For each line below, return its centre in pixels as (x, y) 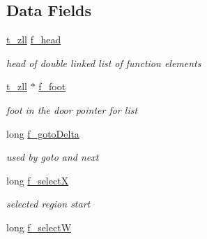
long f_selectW (39, 227)
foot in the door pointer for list (72, 109)
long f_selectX (38, 180)
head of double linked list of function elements (104, 63)
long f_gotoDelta (43, 133)
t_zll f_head (34, 39)
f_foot (52, 86)
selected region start (48, 204)
